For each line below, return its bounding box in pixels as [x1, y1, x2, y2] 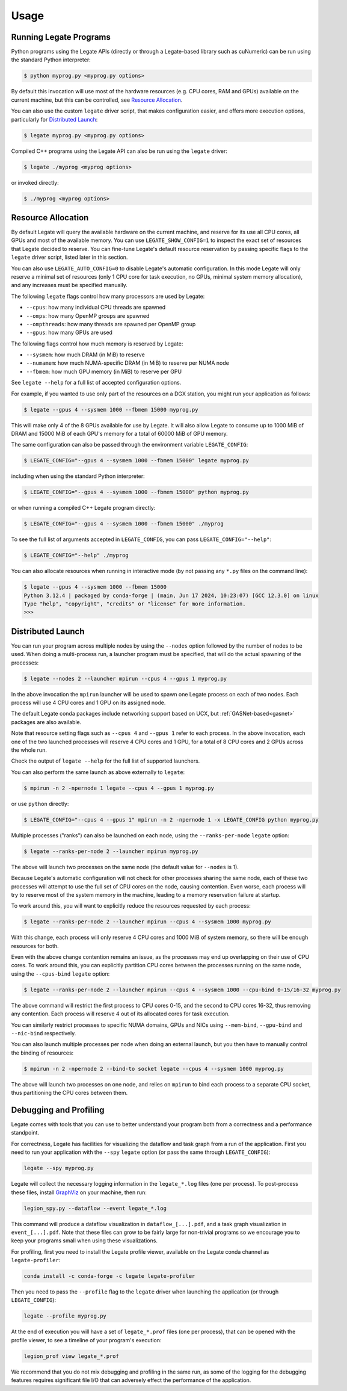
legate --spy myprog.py [23, 1165, 94, 1172]
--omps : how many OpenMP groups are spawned [26, 312, 150, 319]
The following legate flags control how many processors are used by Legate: [11, 293, 205, 300]
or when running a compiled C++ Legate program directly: [11, 504, 156, 512]
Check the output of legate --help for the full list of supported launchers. [11, 757, 200, 764]
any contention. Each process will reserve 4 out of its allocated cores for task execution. [11, 1010, 230, 1017]
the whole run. [11, 746, 48, 754]
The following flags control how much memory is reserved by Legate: [11, 340, 183, 347]
